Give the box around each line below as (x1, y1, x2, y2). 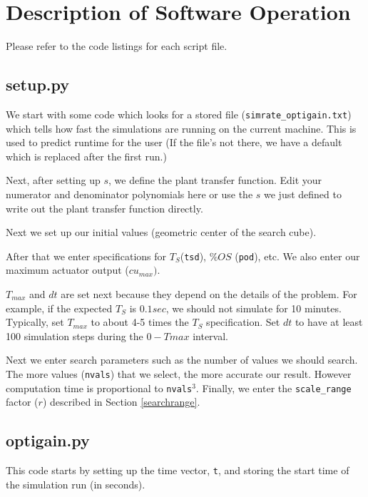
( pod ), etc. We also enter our (235, 248, 360, 263)
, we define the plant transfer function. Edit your (108, 173, 322, 188)
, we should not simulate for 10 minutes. (165, 300, 342, 315)
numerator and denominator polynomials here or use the (6, 186, 253, 201)
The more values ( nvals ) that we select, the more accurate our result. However (6, 366, 352, 381)
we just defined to (264, 186, 342, 201)
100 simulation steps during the (6, 328, 143, 343)
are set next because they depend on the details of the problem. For (61, 286, 357, 301)
